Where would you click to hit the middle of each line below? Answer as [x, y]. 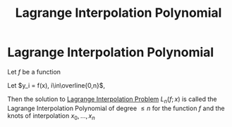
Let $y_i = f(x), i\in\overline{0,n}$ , [56, 85]
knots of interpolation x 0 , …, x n [51, 116]
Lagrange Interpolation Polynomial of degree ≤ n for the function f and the [116, 108]
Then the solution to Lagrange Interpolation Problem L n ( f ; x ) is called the [112, 100]
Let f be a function [34, 72]
